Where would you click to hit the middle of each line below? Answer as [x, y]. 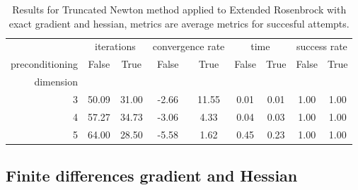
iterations [115, 46]
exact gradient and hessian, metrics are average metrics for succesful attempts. [179, 23]
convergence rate [189, 46]
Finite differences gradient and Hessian [152, 176]
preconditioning [44, 64]
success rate [322, 46]
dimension [56, 82]
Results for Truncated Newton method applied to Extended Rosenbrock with [179, 9]
